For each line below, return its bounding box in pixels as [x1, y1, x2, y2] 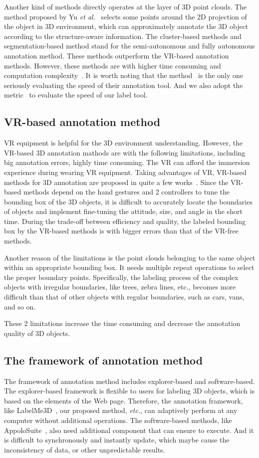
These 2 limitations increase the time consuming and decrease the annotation [4, 318, 241, 328]
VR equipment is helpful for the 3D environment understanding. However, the [4, 137, 243, 148]
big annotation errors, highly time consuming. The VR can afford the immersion [4, 157, 250, 167]
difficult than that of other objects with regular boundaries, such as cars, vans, [4, 291, 245, 302]
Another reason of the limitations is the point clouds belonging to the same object [4, 252, 256, 262]
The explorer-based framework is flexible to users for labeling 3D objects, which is [4, 385, 255, 396]
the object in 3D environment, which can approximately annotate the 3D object [4, 21, 249, 31]
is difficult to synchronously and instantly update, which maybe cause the [4, 434, 230, 445]
